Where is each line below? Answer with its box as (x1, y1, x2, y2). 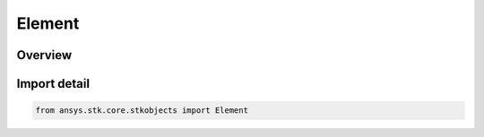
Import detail (16, 76, 90, 91)
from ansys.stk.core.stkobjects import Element (35, 106, 248, 116)
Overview (16, 47, 73, 63)
